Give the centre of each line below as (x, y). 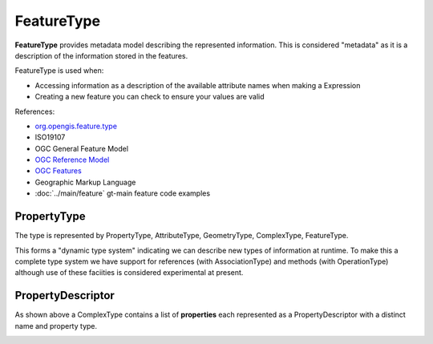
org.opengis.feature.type (76, 126)
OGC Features (58, 171)
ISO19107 (50, 137)
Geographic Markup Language (85, 182)
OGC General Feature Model (81, 148)
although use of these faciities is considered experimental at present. (129, 273)
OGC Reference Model (72, 160)
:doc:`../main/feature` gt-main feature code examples (123, 193)
